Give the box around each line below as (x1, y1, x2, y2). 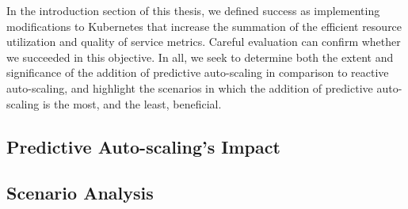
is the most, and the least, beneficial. (42, 95, 222, 112)
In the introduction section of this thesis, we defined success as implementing (6, 2, 380, 18)
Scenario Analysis (6, 180, 154, 205)
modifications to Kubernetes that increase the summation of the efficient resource (6, 17, 402, 34)
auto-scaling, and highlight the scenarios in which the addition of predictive (6, 79, 373, 96)
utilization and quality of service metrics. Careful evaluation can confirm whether (6, 33, 401, 50)
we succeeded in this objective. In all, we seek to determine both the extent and (6, 48, 394, 65)
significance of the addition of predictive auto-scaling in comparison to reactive (6, 64, 389, 81)
